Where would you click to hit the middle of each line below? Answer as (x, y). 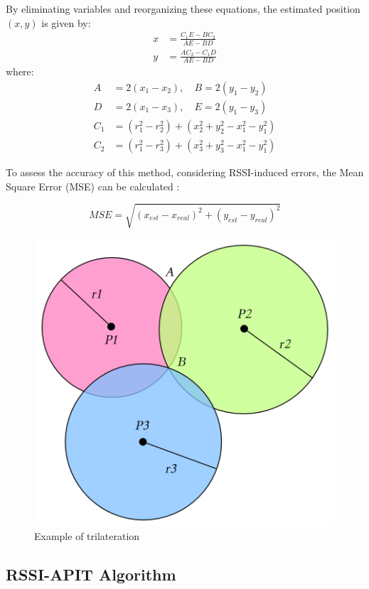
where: (20, 71)
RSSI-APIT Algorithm (91, 574)
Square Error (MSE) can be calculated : (93, 186)
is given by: (66, 22)
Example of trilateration (87, 536)
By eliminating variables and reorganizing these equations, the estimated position (183, 9)
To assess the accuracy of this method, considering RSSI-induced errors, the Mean (185, 172)
